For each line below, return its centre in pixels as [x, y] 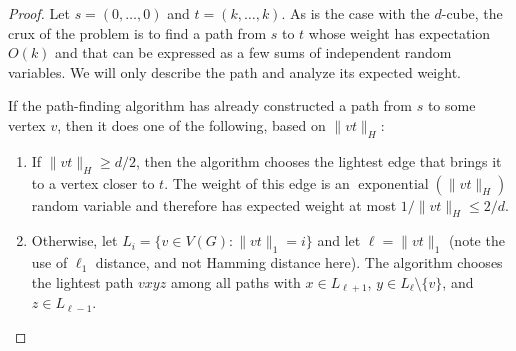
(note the [476, 240]
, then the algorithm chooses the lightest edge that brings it [319, 160]
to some [451, 105]
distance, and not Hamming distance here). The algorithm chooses [299, 262]
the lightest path [82, 281]
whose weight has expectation [399, 32]
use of [49, 262]
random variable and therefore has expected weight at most [214, 204]
